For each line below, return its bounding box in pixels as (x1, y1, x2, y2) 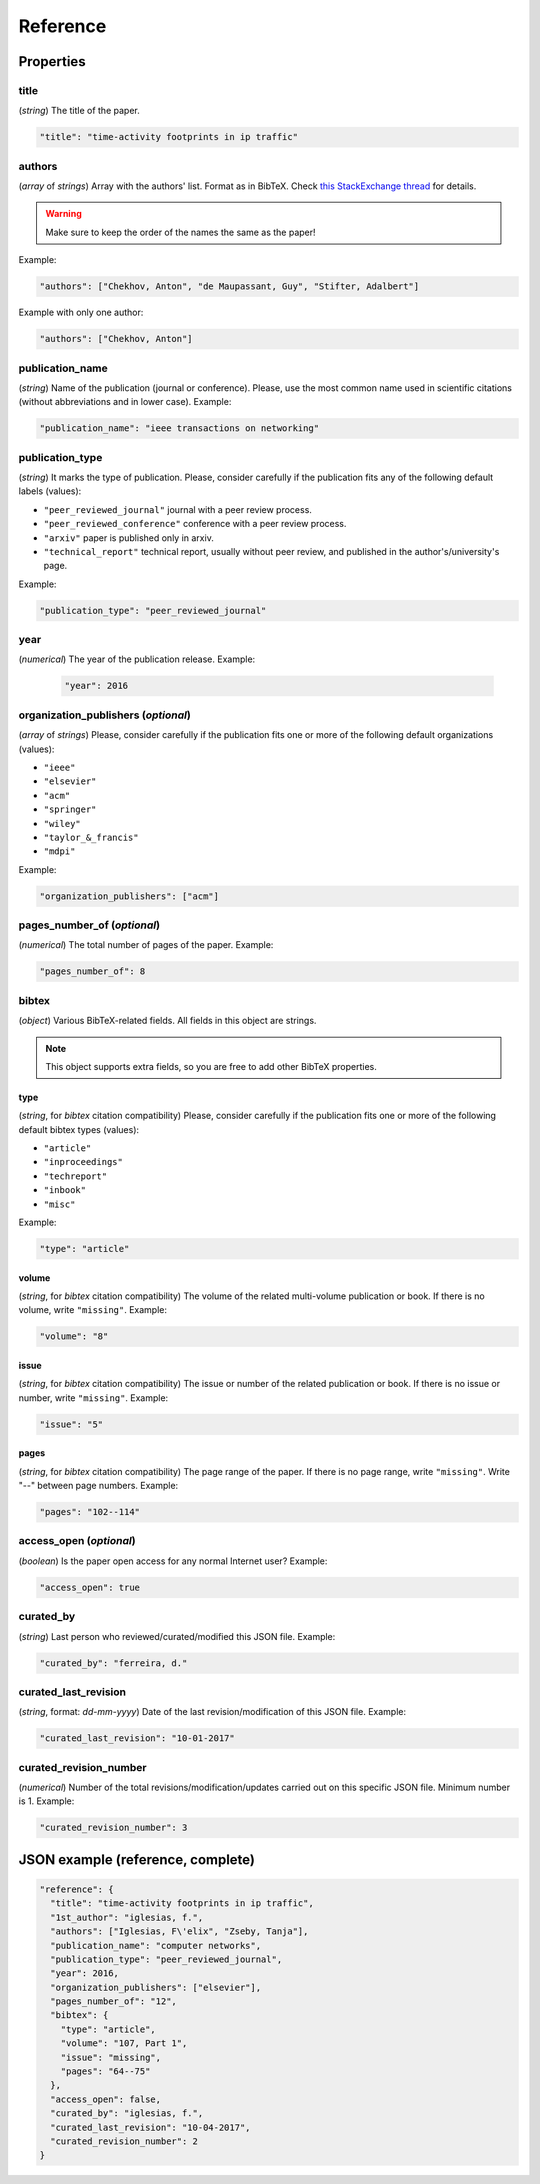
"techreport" (43, 1170, 108, 1182)
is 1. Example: (18, 1795, 75, 1807)
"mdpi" (43, 846, 76, 857)
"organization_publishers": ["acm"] (39, 890, 220, 902)
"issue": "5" (39, 1418, 104, 1430)
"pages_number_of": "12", (50, 1996, 177, 2007)
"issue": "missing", (60, 2051, 162, 2063)
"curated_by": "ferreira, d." (39, 1657, 188, 1669)
